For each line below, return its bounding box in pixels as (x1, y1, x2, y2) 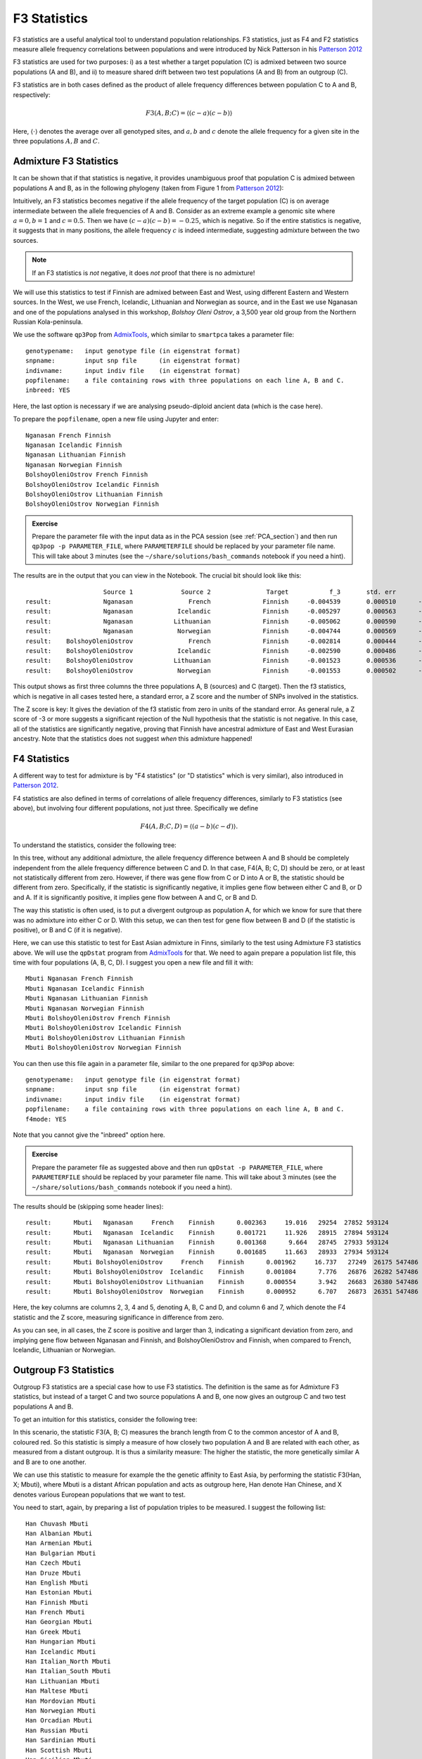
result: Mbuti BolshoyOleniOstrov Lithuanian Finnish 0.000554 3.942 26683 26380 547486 (25, 1278, 418, 1285)
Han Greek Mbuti (25, 1627, 82, 1636)
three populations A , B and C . (13, 137, 100, 146)
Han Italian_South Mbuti (25, 1668, 111, 1675)
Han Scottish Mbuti (25, 1746, 93, 1754)
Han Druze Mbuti (25, 1569, 82, 1577)
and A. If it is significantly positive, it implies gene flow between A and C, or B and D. (13, 893, 258, 901)
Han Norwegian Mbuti (25, 1706, 96, 1715)
